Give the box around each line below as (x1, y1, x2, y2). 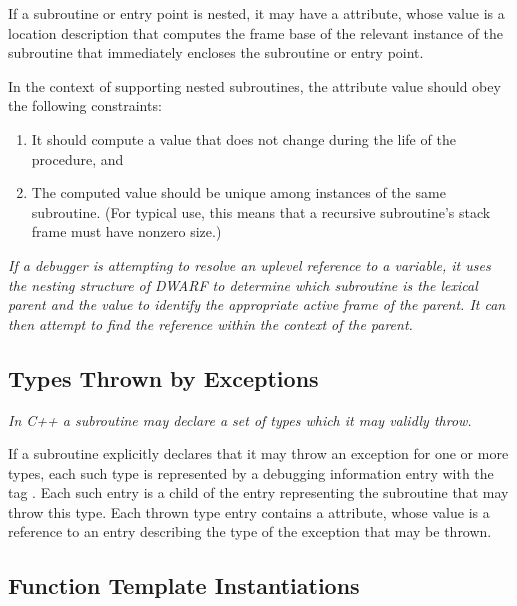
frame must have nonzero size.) (31, 221, 222, 242)
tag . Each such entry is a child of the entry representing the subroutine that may (8, 482, 509, 503)
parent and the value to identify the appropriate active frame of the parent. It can (8, 294, 506, 315)
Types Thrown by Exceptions (8, 362, 319, 393)
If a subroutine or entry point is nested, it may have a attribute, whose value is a (8, 3, 505, 23)
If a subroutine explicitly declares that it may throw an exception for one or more (8, 443, 509, 464)
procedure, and (31, 148, 124, 169)
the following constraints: (8, 95, 162, 116)
